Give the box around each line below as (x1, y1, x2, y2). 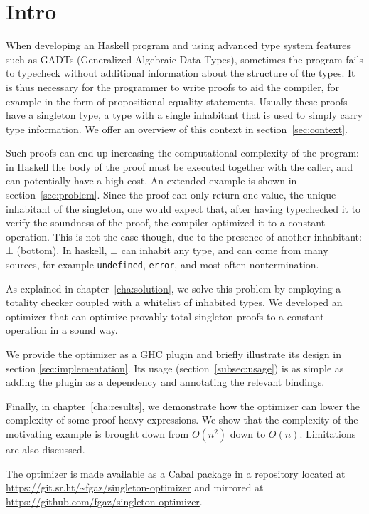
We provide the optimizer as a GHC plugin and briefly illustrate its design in (6, 347, 341, 362)
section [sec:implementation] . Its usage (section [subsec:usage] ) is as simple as (6, 360, 344, 375)
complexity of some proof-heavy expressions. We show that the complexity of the (6, 412, 358, 427)
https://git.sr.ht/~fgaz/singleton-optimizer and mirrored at (6, 480, 264, 495)
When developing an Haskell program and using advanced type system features (6, 38, 351, 53)
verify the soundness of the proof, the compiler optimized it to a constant (6, 215, 326, 230)
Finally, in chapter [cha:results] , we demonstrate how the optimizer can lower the (6, 398, 360, 413)
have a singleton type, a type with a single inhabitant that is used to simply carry (6, 107, 363, 122)
